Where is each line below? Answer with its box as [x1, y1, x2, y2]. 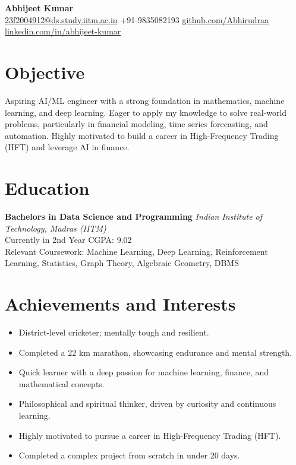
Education [5, 176, 90, 200]
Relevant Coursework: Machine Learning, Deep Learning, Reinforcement [5, 245, 268, 257]
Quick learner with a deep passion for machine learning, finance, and [18, 366, 269, 378]
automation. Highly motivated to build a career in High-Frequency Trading [5, 129, 279, 141]
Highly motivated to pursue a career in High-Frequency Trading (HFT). [18, 429, 281, 441]
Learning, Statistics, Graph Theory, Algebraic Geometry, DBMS [5, 257, 239, 269]
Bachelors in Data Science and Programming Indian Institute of [5, 210, 263, 222]
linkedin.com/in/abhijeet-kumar [5, 25, 121, 37]
